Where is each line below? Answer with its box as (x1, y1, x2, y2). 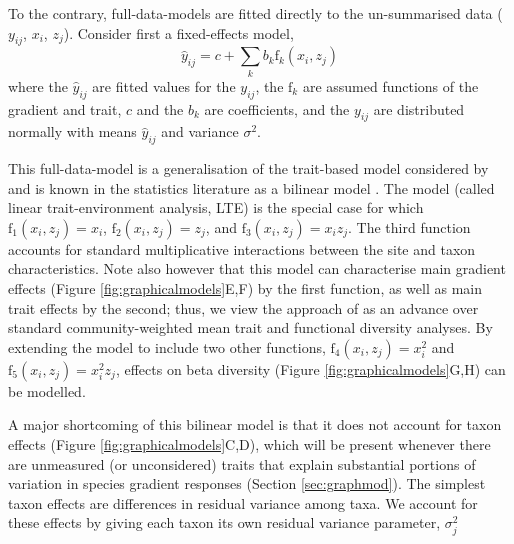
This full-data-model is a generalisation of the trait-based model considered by (8, 158, 489, 179)
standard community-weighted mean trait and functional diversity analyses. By (8, 317, 493, 338)
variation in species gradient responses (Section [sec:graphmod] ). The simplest (8, 473, 486, 494)
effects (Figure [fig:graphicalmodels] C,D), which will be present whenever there (8, 434, 491, 455)
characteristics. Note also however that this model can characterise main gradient (8, 258, 506, 279)
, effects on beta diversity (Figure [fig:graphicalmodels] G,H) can (115, 358, 506, 379)
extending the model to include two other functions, (8, 336, 326, 357)
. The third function (348, 216, 471, 237)
